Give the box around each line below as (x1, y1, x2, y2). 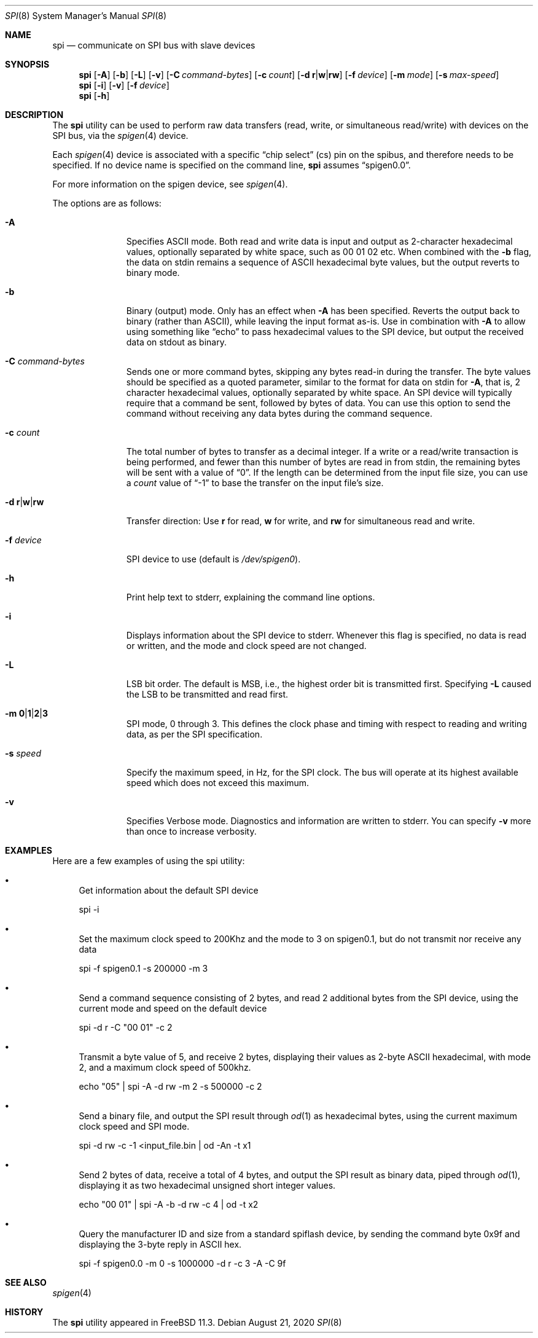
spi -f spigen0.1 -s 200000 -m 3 (79, 963, 208, 974)
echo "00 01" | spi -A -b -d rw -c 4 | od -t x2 (79, 1199, 259, 1210)
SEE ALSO (5, 1277, 47, 1288)
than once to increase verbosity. (126, 826, 257, 836)
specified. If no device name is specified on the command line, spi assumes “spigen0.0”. (52, 160, 411, 170)
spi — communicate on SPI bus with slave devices (52, 40, 255, 50)
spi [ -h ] (79, 90, 110, 101)
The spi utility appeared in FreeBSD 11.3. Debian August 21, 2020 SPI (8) (52, 1317, 342, 1328)
